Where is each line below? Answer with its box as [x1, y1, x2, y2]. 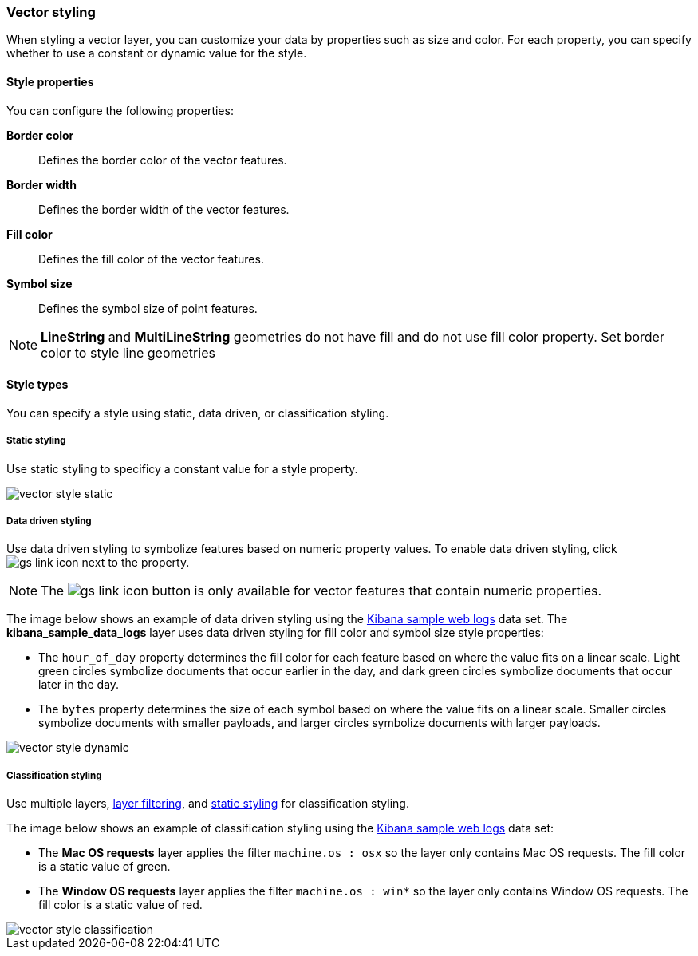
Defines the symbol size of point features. [38, 301, 258, 315]
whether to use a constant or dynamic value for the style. [6, 46, 307, 61]
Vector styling [6, 4, 96, 20]
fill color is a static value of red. [38, 898, 203, 912]
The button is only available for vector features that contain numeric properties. [41, 583, 602, 599]
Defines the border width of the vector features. [38, 202, 290, 216]
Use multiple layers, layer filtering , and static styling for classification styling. [6, 796, 409, 811]
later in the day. [38, 677, 120, 692]
